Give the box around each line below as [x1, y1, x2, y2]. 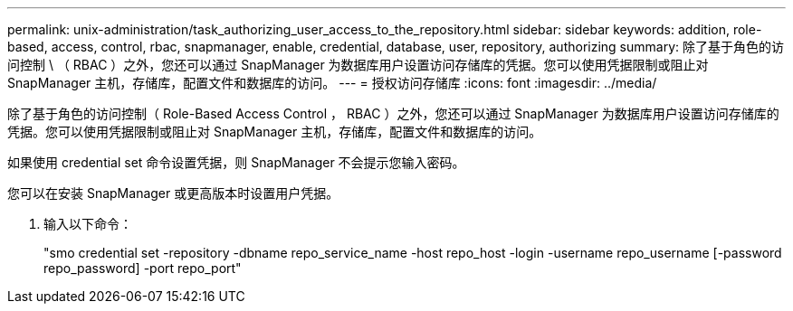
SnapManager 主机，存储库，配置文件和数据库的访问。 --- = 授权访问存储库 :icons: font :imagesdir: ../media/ [7, 75, 657, 90]
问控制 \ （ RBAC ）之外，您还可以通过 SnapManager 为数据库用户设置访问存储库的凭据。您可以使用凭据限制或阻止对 [7, 57, 709, 72]
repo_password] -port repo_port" [43, 260, 242, 276]
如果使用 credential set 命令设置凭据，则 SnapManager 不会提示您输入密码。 [7, 155, 465, 170]
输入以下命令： [43, 216, 132, 231]
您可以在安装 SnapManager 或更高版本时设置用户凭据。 [7, 185, 339, 201]
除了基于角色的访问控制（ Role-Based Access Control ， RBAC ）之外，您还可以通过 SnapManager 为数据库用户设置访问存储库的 [7, 106, 779, 121]
